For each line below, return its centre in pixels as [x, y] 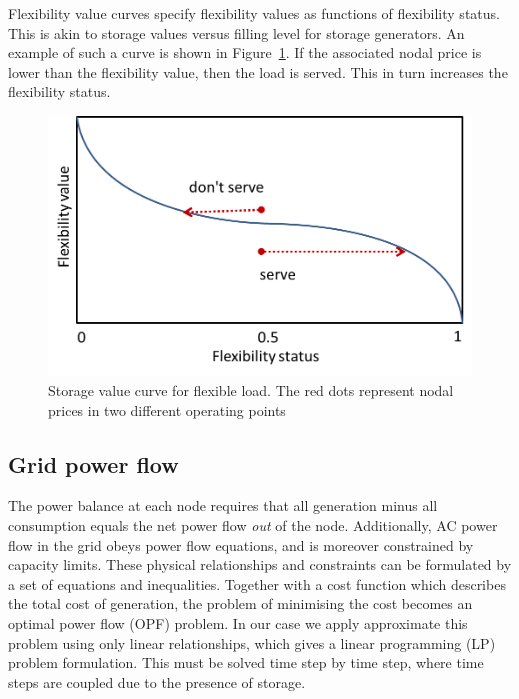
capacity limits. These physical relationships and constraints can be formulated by [260, 564]
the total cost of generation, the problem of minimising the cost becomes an [240, 603]
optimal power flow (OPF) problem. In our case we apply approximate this [238, 622]
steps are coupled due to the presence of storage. [157, 681]
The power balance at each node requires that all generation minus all [223, 505]
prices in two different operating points [167, 409]
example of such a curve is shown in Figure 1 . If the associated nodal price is [245, 52]
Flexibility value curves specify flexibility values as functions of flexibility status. [254, 13]
